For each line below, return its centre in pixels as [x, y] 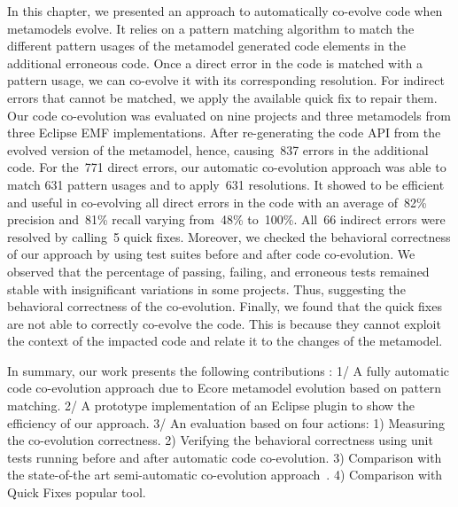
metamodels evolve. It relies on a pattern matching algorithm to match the [211, 28]
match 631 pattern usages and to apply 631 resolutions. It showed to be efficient [226, 184]
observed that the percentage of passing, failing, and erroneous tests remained [218, 271]
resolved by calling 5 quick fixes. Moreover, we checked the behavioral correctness [229, 236]
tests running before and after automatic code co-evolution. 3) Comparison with [225, 457]
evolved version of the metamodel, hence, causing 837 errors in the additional [218, 149]
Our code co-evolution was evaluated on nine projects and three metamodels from [229, 115]
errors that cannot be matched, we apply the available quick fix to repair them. [222, 97]
